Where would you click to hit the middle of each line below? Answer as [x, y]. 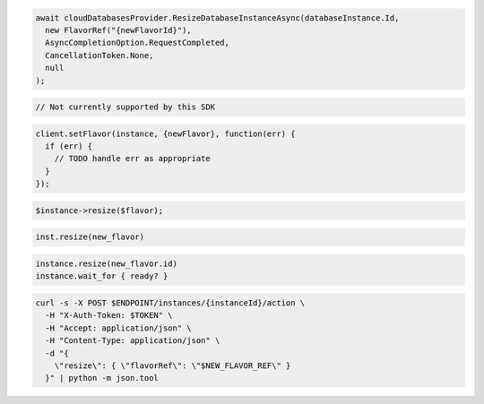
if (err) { [69, 146]
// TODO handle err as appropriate [132, 159]
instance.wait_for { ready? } [102, 276]
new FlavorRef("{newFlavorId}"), [118, 30]
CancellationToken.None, [99, 55]
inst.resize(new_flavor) [90, 237]
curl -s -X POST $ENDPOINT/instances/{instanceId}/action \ [170, 303]
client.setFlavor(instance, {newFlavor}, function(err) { [165, 133]
